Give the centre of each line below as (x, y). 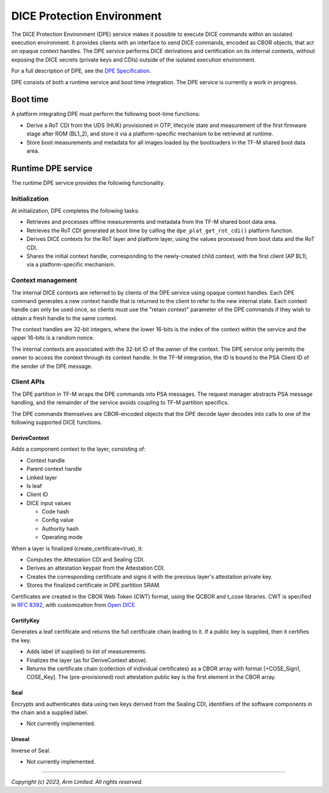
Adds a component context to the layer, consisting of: (79, 449)
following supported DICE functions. (57, 422)
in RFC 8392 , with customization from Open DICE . (74, 605)
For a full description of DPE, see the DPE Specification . (81, 71)
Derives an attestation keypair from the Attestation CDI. (96, 568)
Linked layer (42, 477)
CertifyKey (25, 620)
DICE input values (49, 503)
